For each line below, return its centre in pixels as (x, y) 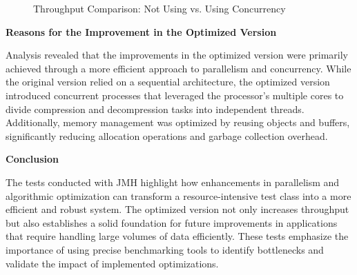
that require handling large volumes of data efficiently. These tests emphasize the (177, 236)
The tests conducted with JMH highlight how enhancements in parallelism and (173, 182)
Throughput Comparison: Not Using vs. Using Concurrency (160, 8)
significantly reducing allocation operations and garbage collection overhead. (167, 135)
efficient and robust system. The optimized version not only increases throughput (177, 209)
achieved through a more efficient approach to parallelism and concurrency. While (178, 68)
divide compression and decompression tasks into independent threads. (155, 109)
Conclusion (32, 159)
